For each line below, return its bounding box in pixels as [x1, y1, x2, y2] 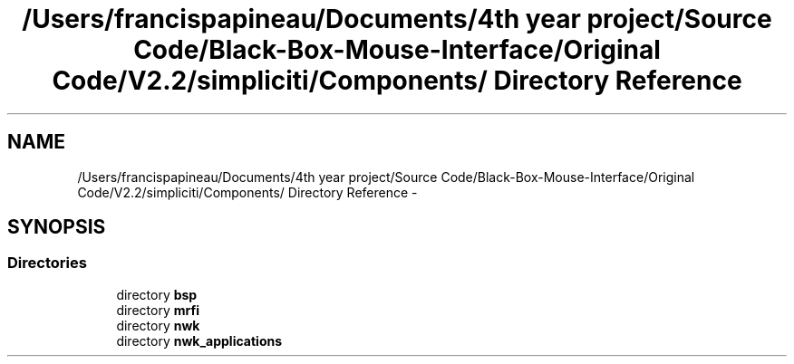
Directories [7, 254, 87, 273]
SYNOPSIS [7, 216, 106, 239]
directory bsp [116, 286, 198, 302]
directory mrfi [116, 302, 199, 318]
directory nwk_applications [116, 332, 283, 349]
